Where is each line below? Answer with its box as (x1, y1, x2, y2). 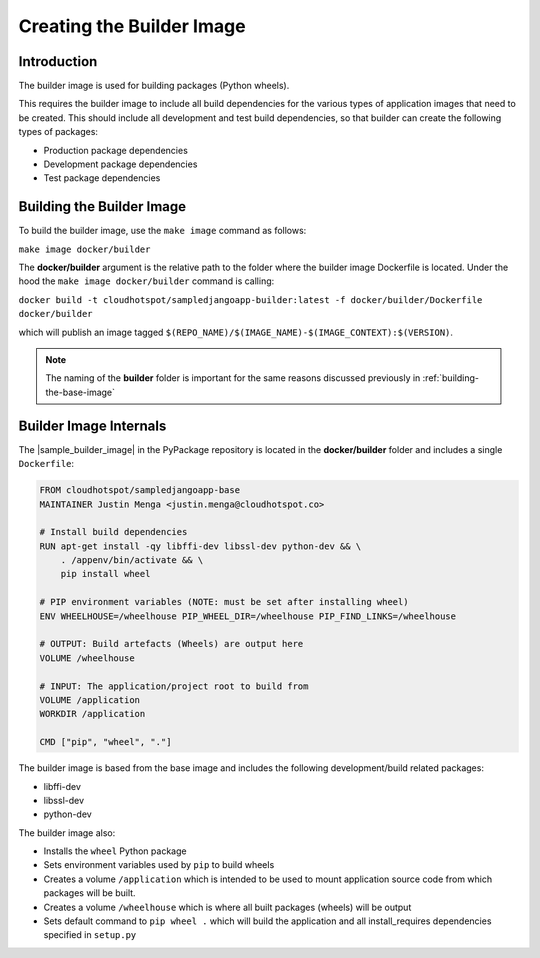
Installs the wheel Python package (43, 845, 187, 857)
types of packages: (18, 126, 99, 138)
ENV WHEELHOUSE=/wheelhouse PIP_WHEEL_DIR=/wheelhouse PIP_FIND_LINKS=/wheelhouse (39, 610, 457, 622)
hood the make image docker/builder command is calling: (18, 275, 275, 287)
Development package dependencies (43, 158, 198, 170)
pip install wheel (60, 568, 151, 580)
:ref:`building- (422, 372, 480, 384)
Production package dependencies (43, 144, 189, 156)
